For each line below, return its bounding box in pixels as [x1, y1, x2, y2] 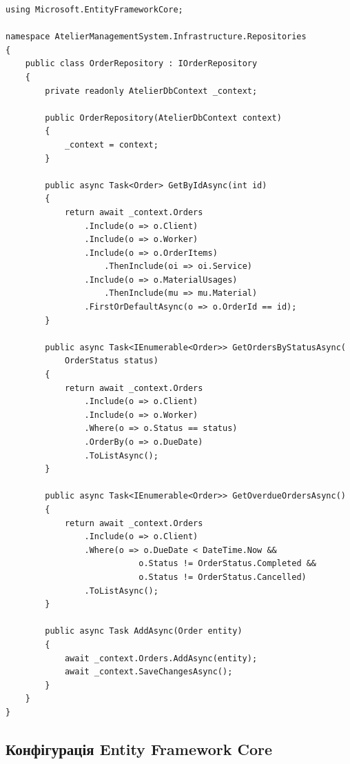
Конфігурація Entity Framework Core [6, 738, 273, 759]
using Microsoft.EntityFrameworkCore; [6, 5, 183, 14]
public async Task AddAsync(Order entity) [45, 626, 243, 636]
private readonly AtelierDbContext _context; [45, 86, 258, 96]
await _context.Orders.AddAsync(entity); [64, 653, 258, 663]
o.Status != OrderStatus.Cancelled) [138, 572, 307, 582]
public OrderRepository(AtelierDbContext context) [45, 112, 282, 123]
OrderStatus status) [64, 356, 158, 366]
